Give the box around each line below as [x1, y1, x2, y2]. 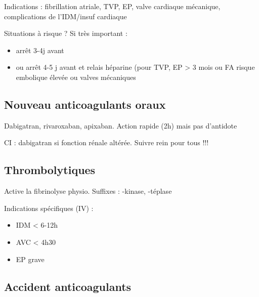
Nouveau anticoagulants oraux [4, 96, 166, 112]
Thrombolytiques [4, 162, 96, 178]
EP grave [16, 253, 45, 264]
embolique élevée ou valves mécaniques [16, 71, 136, 82]
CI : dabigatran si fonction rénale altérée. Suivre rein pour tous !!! [4, 137, 209, 148]
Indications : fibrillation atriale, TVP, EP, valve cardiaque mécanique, [4, 1, 221, 11]
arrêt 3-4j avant [16, 45, 64, 55]
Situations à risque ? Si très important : [4, 28, 127, 38]
